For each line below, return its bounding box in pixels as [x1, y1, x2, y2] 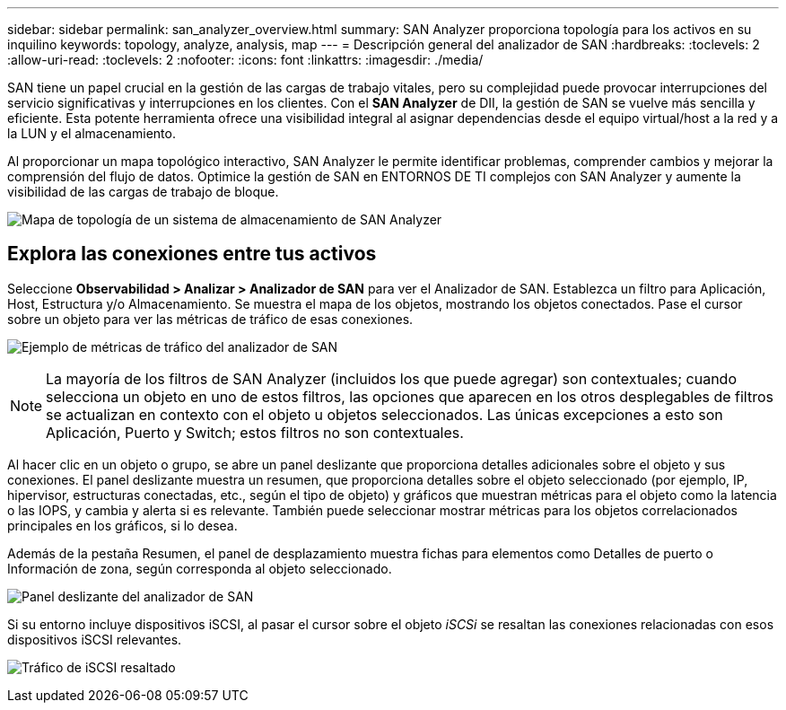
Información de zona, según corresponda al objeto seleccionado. [7, 560, 392, 576]
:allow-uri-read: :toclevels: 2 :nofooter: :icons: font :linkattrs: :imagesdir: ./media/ [7, 52, 484, 67]
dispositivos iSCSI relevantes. [7, 631, 182, 647]
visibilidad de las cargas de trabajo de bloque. [7, 184, 279, 199]
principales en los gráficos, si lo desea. [7, 517, 238, 533]
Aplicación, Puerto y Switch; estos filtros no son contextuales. [46, 423, 464, 442]
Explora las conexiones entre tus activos [7, 242, 377, 266]
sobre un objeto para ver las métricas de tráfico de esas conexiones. [7, 311, 414, 327]
